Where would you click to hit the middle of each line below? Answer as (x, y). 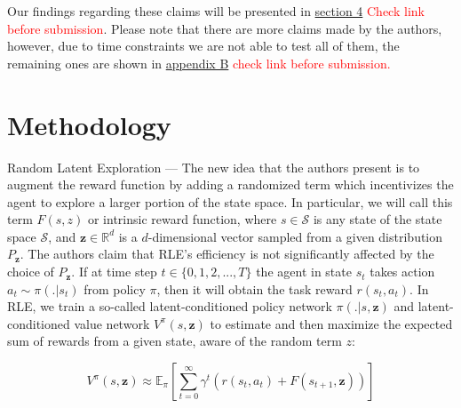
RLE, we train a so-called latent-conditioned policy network (170, 306)
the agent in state (304, 272)
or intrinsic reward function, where (182, 219)
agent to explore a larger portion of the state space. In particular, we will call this (230, 201)
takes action (402, 272)
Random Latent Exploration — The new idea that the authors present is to (214, 167)
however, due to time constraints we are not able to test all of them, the (203, 46)
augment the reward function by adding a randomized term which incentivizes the (230, 184)
